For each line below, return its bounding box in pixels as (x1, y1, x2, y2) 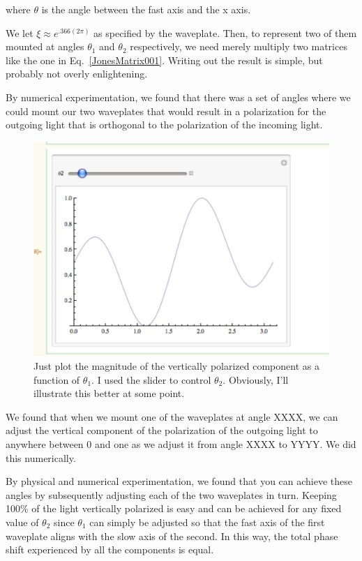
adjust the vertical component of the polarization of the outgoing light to (6, 423, 318, 437)
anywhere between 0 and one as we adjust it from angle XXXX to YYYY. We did (6, 436, 356, 451)
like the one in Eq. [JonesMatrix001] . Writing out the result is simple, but (6, 52, 323, 67)
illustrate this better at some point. (33, 386, 185, 401)
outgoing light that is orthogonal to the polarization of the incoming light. (6, 117, 323, 132)
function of (33, 372, 80, 387)
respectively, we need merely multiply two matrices (130, 39, 347, 54)
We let (6, 25, 33, 40)
